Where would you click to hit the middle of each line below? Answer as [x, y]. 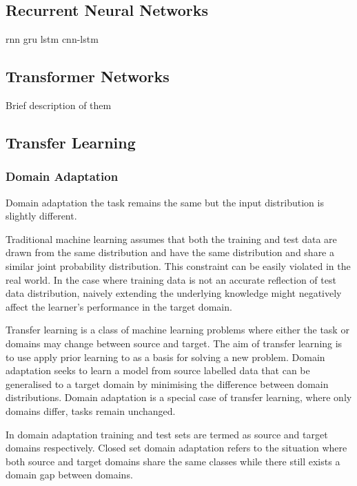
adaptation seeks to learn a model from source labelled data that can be [158, 370]
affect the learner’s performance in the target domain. [119, 306]
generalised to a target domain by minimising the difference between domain [167, 383]
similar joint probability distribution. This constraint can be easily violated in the [178, 265]
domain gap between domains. [69, 475]
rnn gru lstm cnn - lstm [52, 39]
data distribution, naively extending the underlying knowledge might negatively [174, 293]
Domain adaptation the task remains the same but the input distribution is [165, 202]
